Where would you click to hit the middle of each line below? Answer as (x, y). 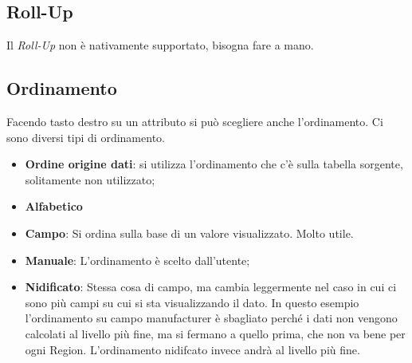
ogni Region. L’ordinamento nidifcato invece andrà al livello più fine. (192, 349)
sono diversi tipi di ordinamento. (86, 137)
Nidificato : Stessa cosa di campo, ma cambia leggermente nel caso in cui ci (211, 287)
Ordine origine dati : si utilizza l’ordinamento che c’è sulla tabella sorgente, (214, 164)
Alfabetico (54, 206)
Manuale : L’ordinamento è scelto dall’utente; (137, 260)
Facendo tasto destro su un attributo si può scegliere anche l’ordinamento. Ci (195, 121)
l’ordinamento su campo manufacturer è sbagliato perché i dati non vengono (211, 318)
